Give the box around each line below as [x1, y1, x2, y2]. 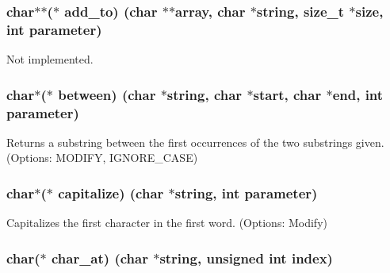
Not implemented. [6, 51, 94, 67]
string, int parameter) [174, 183, 318, 202]
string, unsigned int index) [159, 248, 333, 267]
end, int [332, 84, 384, 104]
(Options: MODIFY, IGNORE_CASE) [6, 149, 198, 166]
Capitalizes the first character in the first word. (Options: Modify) [6, 214, 327, 231]
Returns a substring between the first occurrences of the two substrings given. [6, 133, 384, 150]
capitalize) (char [58, 183, 164, 202]
